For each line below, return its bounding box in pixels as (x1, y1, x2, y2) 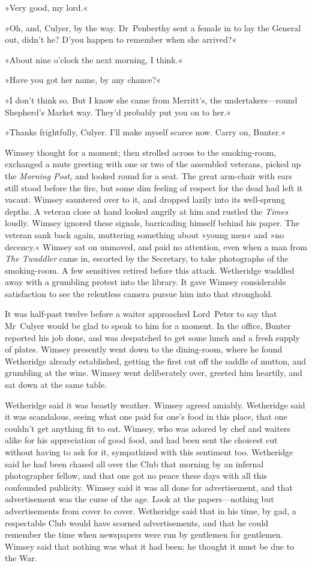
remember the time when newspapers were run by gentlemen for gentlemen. (5, 528, 283, 541)
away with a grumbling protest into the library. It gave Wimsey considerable (5, 275, 286, 288)
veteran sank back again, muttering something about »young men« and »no (5, 228, 284, 241)
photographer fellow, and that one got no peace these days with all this (5, 469, 268, 482)
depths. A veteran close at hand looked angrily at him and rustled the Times (5, 205, 288, 217)
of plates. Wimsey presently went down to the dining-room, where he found (5, 343, 283, 355)
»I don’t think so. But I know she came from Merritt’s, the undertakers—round (5, 93, 298, 106)
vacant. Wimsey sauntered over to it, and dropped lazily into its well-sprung (5, 193, 286, 206)
